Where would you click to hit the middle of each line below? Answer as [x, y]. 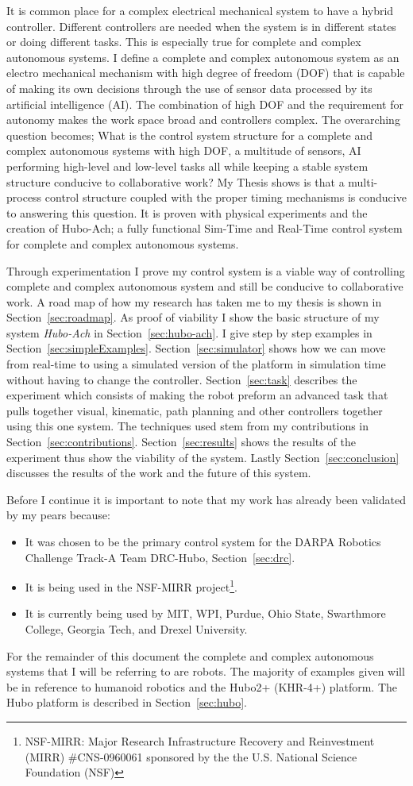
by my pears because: [58, 515]
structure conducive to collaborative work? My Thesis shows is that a [176, 181]
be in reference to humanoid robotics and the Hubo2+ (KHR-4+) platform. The [202, 686]
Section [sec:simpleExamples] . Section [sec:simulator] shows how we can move [196, 348]
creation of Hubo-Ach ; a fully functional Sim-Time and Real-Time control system [205, 228]
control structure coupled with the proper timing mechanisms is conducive [226, 197]
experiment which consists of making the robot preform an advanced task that [197, 395]
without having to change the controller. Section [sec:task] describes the [182, 379]
